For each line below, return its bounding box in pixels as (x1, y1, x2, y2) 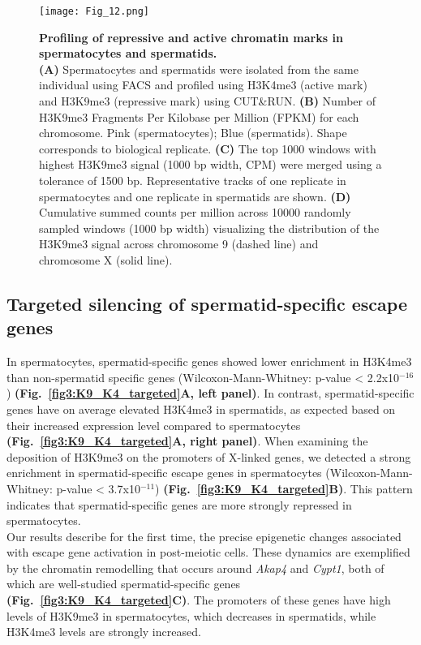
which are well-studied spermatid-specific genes (6, 575, 241, 592)
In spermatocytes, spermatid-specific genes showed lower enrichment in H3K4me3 (6, 353, 412, 370)
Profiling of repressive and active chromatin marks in (39, 28, 343, 45)
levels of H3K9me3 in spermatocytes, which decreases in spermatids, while (6, 607, 376, 624)
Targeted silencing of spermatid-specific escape (6, 290, 408, 316)
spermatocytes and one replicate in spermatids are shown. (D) (39, 187, 351, 204)
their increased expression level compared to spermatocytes (6, 416, 301, 433)
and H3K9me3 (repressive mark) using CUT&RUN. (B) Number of (39, 92, 376, 110)
